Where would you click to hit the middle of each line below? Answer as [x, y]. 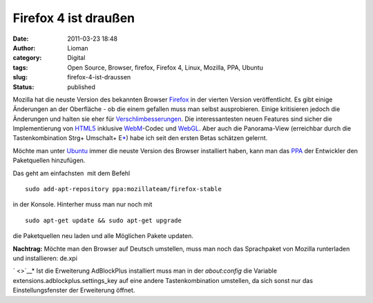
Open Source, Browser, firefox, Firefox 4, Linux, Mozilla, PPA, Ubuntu [165, 67]
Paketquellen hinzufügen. [49, 160]
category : [27, 58]
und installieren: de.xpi [45, 258]
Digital [76, 58]
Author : [24, 48]
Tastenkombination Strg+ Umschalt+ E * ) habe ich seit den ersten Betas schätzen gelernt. [140, 138]
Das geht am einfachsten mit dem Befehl [71, 173]
